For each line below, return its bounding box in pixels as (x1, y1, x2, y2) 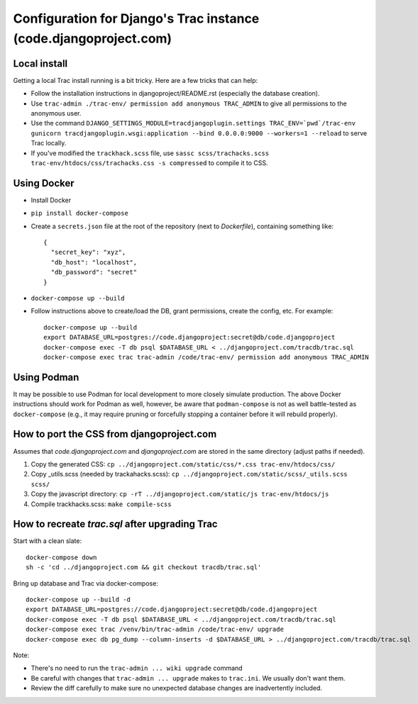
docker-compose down (26, 553, 97, 561)
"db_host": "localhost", (50, 258, 138, 266)
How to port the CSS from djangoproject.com (13, 428, 217, 440)
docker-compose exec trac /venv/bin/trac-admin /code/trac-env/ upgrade (26, 625, 284, 634)
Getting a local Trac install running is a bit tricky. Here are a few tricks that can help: (13, 76, 258, 84)
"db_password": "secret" (50, 268, 138, 276)
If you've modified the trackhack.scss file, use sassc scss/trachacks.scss (31, 149, 270, 157)
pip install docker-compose (31, 209, 129, 218)
